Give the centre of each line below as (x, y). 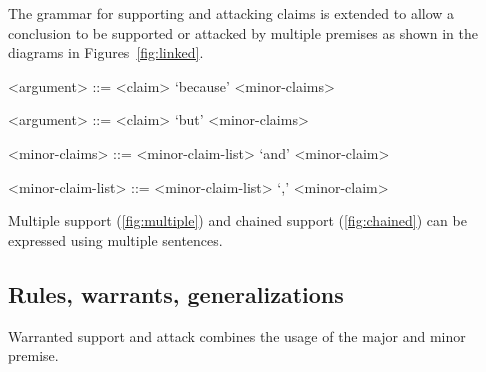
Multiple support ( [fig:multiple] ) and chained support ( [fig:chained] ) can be (237, 220)
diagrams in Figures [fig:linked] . (106, 52)
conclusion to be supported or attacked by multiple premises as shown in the (243, 32)
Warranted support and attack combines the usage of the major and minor (237, 335)
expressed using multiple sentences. (115, 239)
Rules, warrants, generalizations (176, 293)
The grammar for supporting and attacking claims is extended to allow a (231, 13)
